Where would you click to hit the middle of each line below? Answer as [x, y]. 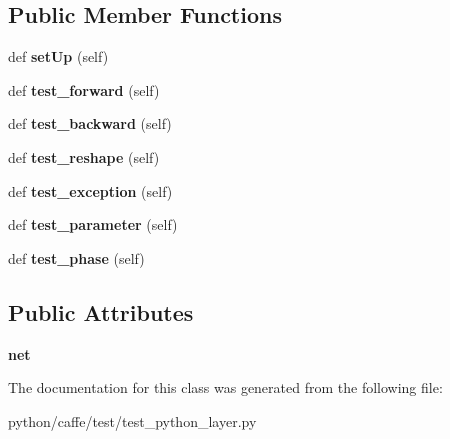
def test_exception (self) [90, 190]
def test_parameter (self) [93, 224]
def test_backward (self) [90, 123]
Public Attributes [101, 311]
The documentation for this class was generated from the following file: [225, 387]
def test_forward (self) [84, 89]
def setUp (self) [58, 56]
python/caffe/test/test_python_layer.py [132, 420]
